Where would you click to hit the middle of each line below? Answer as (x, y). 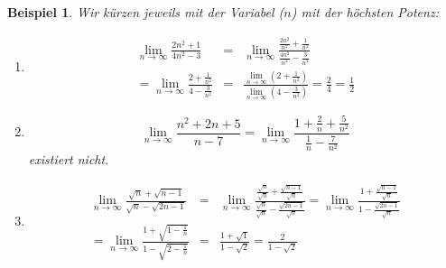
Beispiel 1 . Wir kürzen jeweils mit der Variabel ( (146, 12)
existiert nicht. (69, 159)
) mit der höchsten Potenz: (365, 12)
